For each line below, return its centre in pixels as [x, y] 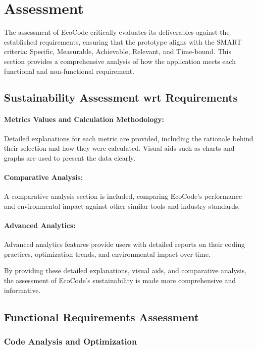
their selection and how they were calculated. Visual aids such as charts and [119, 148]
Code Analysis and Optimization [71, 341]
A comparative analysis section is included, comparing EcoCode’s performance [123, 196]
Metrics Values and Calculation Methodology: [84, 119]
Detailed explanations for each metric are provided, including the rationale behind [129, 138]
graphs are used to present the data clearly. [70, 157]
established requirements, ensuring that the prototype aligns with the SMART [123, 41]
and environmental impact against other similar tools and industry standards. [122, 205]
